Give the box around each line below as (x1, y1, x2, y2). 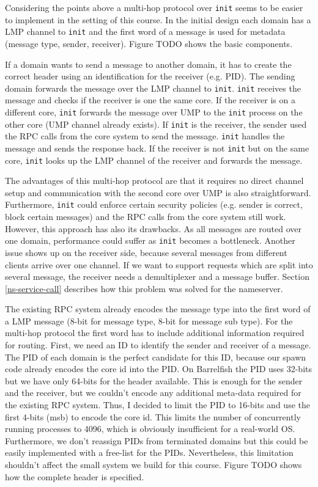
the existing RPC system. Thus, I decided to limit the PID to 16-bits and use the (5, 398, 310, 411)
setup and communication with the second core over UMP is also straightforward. (5, 186, 311, 199)
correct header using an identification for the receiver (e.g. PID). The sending (5, 70, 295, 82)
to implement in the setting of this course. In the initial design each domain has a (5, 13, 311, 26)
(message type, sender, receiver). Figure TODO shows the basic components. (5, 37, 293, 49)
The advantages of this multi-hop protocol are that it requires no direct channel (5, 174, 304, 187)
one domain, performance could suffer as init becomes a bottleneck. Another (5, 234, 295, 247)
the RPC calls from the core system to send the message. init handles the (5, 130, 285, 142)
